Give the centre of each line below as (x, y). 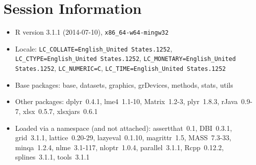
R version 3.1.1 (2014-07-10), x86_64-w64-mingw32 (92, 32)
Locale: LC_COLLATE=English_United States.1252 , (94, 48)
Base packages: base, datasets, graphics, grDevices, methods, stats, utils (124, 84)
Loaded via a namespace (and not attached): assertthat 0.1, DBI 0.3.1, (124, 128)
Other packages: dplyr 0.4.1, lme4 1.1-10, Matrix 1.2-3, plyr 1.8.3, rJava (127, 101)
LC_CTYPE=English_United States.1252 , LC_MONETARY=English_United (126, 58)
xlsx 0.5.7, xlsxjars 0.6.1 (60, 111)
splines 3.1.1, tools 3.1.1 (52, 157)
